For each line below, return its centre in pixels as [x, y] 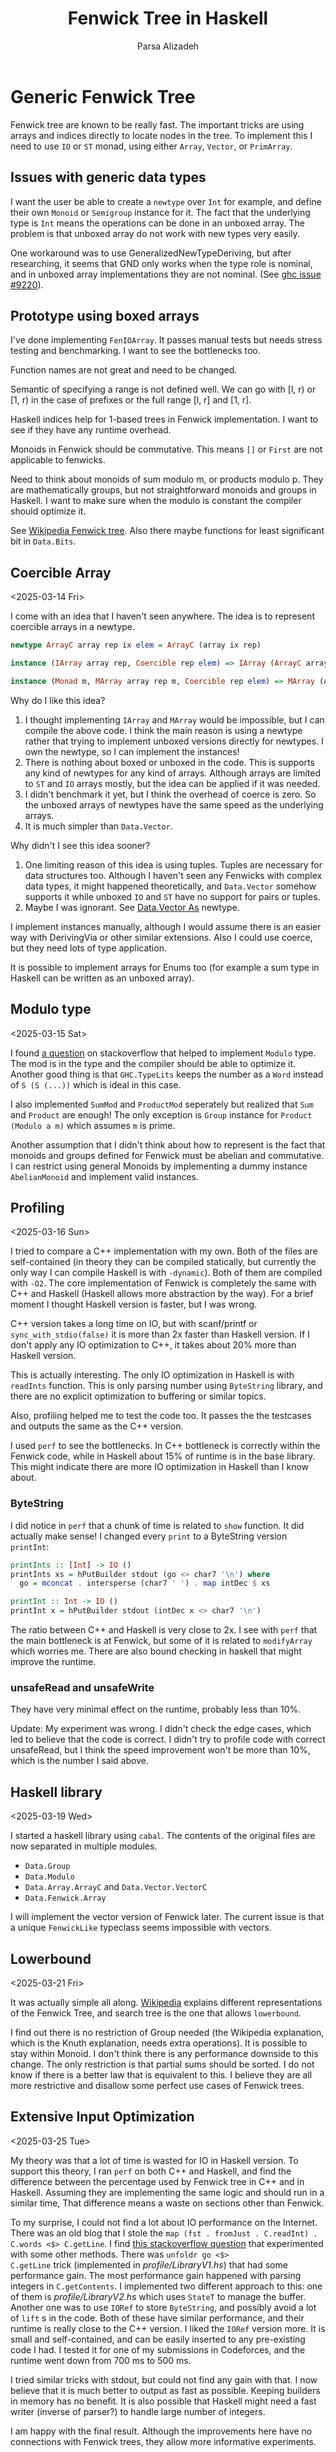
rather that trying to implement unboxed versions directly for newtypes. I [174, 741]
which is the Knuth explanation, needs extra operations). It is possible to [159, 2043]
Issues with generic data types [108, 177]
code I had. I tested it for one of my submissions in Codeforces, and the [158, 2349]
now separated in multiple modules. [84, 1846]
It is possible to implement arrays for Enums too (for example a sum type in [165, 967]
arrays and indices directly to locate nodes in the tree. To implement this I [161, 135]
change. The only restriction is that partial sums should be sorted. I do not [162, 2064]
